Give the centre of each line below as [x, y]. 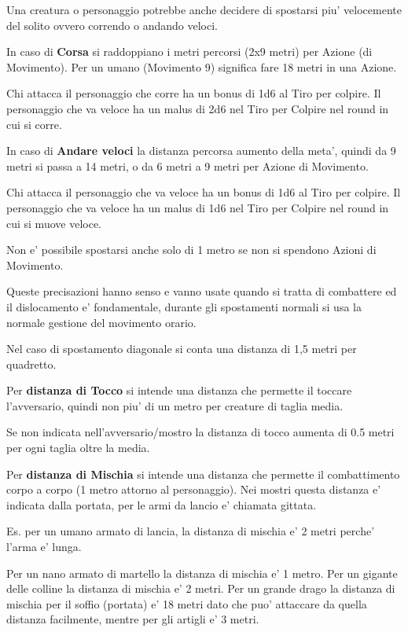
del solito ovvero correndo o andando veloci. [112, 25]
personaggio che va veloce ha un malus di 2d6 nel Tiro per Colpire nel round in [198, 108]
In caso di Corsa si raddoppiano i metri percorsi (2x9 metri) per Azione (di [189, 51]
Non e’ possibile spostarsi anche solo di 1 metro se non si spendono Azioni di [191, 250]
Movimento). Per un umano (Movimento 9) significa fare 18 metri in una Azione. [202, 66]
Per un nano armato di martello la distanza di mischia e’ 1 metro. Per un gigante [202, 573]
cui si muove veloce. [54, 223]
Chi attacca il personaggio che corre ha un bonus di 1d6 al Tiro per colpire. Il [194, 93]
